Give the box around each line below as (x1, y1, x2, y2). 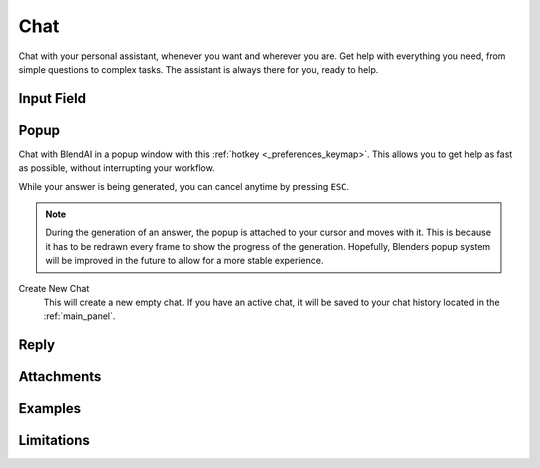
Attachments (18, 368, 102, 385)
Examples (18, 400, 82, 417)
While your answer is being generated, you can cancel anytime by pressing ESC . (18, 180, 350, 192)
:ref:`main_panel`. (43, 310, 116, 322)
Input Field (18, 90, 87, 107)
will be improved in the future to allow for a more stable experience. (45, 255, 324, 267)
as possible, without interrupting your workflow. (18, 162, 215, 174)
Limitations (18, 432, 90, 449)
